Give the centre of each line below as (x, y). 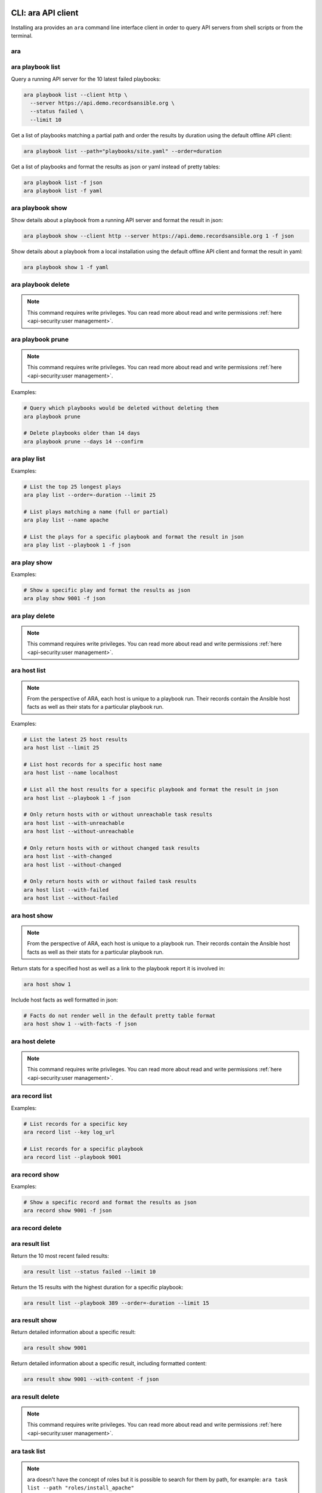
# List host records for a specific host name (93, 764)
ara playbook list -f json (63, 182)
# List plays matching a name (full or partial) (96, 512)
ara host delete (33, 1041)
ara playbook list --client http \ (75, 95)
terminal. (22, 35)
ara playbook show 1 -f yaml (66, 267)
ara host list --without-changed (72, 865)
